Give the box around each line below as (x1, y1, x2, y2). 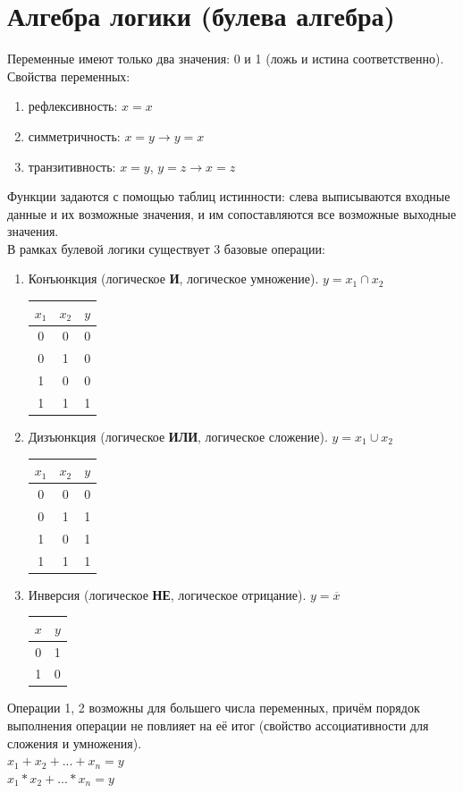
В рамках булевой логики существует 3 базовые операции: (7, 239, 325, 257)
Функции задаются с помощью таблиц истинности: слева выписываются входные (7, 187, 450, 206)
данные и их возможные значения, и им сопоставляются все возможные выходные (7, 204, 457, 223)
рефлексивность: (28, 97, 118, 115)
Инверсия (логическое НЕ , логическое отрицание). (28, 585, 307, 603)
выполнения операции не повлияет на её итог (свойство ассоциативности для (7, 716, 429, 735)
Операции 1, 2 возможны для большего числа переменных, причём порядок (7, 698, 420, 717)
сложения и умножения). (7, 733, 142, 752)
